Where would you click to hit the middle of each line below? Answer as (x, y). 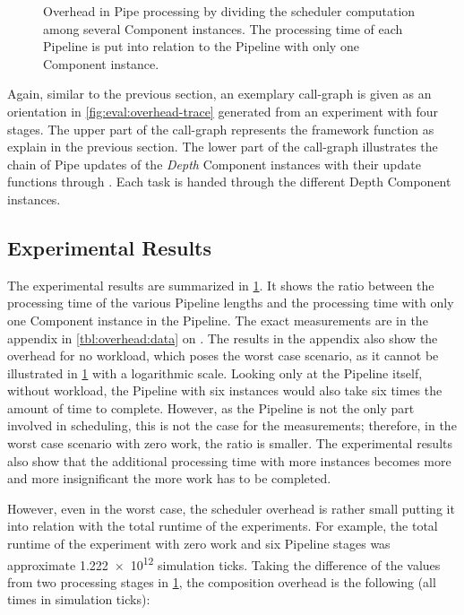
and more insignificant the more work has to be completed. (169, 478)
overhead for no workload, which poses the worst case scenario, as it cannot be (223, 355)
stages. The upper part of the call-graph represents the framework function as (221, 129)
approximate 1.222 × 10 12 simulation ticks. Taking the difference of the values (224, 563)
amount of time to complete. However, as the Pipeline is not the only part (211, 407)
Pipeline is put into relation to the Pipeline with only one (201, 46)
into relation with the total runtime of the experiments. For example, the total (223, 526)
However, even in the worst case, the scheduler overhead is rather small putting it (231, 508)
